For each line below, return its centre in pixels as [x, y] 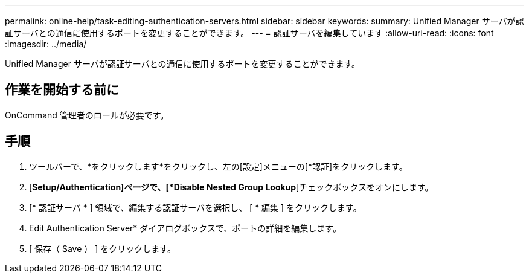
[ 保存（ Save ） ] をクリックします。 [102, 248]
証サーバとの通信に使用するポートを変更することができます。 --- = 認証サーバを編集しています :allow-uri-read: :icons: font [249, 33]
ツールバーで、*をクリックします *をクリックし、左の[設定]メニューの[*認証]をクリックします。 [218, 166]
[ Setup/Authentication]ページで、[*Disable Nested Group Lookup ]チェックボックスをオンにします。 [231, 187]
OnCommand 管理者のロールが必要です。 [87, 115]
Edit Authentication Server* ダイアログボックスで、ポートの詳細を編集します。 [185, 228]
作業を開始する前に [62, 90]
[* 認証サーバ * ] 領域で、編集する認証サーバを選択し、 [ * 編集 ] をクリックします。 [195, 207]
